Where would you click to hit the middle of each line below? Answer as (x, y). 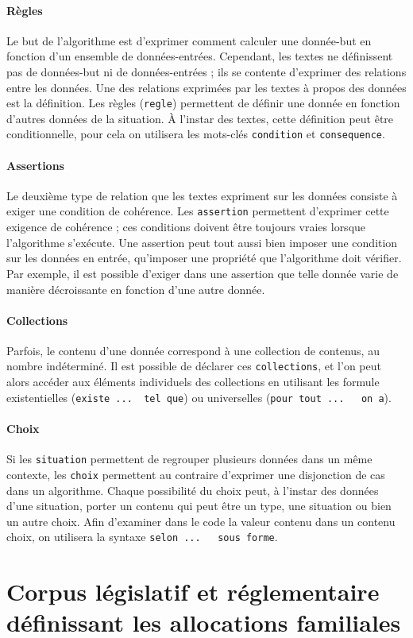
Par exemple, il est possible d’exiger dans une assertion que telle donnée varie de (203, 273)
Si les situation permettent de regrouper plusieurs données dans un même (189, 459)
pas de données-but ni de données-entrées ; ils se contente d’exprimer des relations (206, 71)
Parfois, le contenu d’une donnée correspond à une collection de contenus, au (193, 350)
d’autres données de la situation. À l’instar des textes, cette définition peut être (200, 118)
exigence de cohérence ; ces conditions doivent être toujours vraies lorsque (186, 227)
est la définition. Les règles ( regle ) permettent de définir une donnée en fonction (203, 103)
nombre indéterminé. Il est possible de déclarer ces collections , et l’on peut (194, 366)
